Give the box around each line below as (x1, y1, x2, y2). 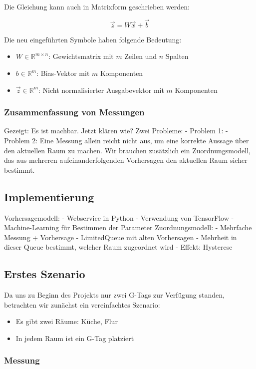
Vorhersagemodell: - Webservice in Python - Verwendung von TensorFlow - (4, 212, 234, 223)
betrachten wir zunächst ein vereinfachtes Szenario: (4, 299, 160, 310)
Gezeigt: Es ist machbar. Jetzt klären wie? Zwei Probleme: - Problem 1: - (4, 125, 228, 136)
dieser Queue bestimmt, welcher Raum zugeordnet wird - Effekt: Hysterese (4, 242, 233, 252)
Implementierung (4, 189, 94, 204)
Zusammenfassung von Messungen (4, 106, 145, 118)
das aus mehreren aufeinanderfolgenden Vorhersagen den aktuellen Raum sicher (4, 155, 248, 165)
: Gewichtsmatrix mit (48, 51, 114, 61)
